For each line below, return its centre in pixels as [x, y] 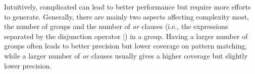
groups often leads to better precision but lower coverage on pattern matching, [126, 46]
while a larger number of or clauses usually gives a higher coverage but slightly [126, 55]
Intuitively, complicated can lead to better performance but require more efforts [127, 6]
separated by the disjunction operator [62, 36]
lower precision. [28, 65]
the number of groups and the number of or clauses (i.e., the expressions [116, 26]
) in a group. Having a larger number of [186, 36]
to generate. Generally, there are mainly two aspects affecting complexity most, [126, 16]
